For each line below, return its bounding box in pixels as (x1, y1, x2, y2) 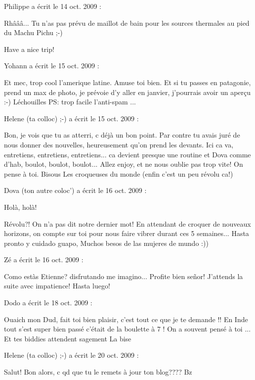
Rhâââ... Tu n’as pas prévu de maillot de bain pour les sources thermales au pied (4, 17, 250, 28)
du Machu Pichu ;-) (4, 27, 63, 38)
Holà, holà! (4, 201, 37, 212)
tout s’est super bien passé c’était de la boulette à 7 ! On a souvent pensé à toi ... (4, 324, 251, 334)
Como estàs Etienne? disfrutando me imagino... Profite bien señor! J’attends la (4, 271, 243, 281)
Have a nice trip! (4, 44, 54, 54)
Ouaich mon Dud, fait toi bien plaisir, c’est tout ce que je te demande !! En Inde (4, 314, 248, 324)
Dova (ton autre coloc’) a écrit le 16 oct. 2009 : (4, 185, 147, 195)
